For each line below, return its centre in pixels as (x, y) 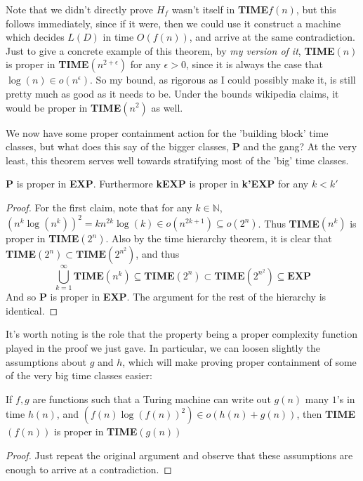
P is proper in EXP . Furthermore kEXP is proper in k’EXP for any (157, 184)
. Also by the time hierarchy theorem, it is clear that (219, 238)
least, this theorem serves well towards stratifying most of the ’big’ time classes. (177, 160)
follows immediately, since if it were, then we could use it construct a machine (173, 23)
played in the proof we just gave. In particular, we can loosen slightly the (163, 347)
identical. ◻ (32, 310)
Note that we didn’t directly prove (80, 9)
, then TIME (326, 414)
